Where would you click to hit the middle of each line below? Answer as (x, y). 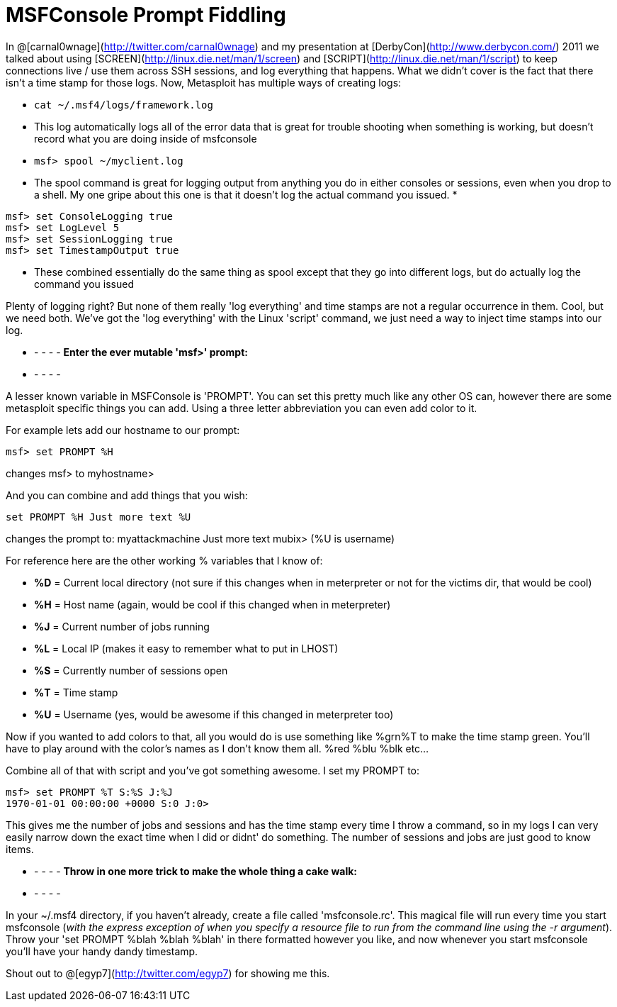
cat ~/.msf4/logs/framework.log (124, 105)
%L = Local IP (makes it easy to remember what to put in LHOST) (186, 648)
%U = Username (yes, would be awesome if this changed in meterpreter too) (214, 714)
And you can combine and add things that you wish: (127, 495)
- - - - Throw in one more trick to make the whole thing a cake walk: (196, 871)
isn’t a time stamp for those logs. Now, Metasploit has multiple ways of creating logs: (204, 82)
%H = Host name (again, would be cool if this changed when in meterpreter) (213, 604)
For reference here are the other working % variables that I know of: (164, 560)
